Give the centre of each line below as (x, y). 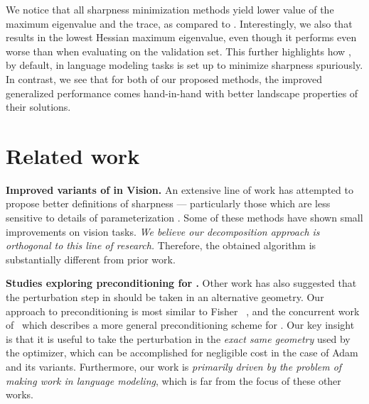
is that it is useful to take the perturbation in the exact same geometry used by (178, 338)
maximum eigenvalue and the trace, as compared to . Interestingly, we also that (179, 23)
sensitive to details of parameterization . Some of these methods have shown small (184, 218)
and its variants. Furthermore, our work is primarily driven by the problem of (174, 366)
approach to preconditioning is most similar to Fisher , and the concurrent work (183, 311)
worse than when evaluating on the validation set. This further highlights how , (178, 51)
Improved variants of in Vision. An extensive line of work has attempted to (180, 189)
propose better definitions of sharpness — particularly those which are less (168, 203)
